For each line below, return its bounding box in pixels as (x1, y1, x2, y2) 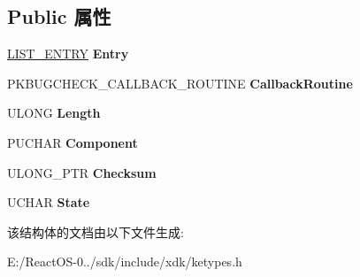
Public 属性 (7, 3, 111, 30)
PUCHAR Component (7, 133, 138, 151)
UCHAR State (7, 193, 90, 212)
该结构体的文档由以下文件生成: (7, 222, 184, 241)
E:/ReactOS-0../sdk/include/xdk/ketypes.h (7, 252, 242, 271)
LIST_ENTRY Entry (7, 44, 129, 63)
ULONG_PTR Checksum (7, 163, 157, 181)
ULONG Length (7, 104, 101, 122)
